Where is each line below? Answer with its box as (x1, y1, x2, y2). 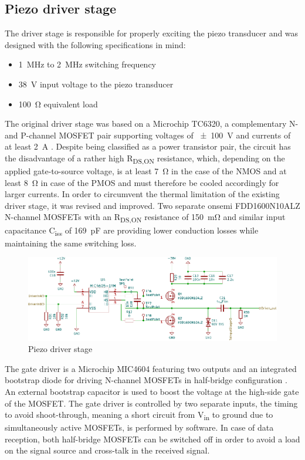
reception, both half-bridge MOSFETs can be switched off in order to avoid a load (5, 432, 300, 445)
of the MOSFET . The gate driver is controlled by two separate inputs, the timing (5, 397, 298, 409)
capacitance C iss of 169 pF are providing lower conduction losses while (5, 224, 259, 238)
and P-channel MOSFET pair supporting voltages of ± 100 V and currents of (5, 128, 291, 141)
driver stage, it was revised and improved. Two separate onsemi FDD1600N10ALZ (5, 199, 300, 211)
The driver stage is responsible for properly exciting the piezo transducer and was (5, 27, 299, 39)
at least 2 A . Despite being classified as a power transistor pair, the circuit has (5, 140, 291, 153)
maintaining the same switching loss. (5, 236, 137, 249)
